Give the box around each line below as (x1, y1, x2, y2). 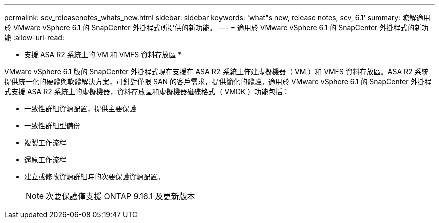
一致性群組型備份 (24, 121, 80, 130)
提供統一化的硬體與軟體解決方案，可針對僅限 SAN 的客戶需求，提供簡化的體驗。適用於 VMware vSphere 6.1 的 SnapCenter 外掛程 (4, 77, 432, 86)
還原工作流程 (24, 155, 66, 164)
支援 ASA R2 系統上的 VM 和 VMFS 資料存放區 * (24, 50, 182, 59)
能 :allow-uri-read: (4, 33, 64, 42)
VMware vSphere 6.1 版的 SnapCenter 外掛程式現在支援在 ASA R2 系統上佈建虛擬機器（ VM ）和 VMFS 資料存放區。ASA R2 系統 (4, 67, 429, 76)
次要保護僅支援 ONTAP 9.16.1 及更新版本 (46, 191, 195, 201)
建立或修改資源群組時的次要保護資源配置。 (24, 172, 164, 181)
